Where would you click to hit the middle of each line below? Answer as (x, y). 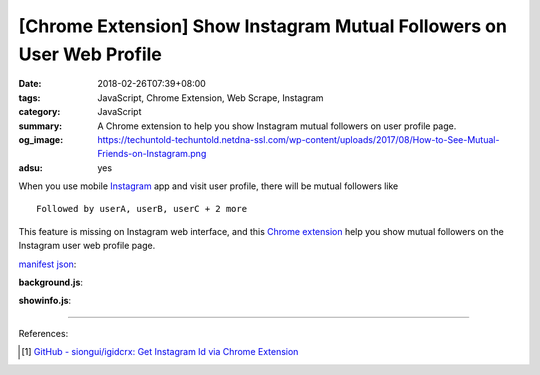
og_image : (41, 139)
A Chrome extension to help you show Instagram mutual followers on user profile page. (277, 126)
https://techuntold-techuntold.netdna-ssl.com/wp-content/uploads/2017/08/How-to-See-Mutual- (298, 139)
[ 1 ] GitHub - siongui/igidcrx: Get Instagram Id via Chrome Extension (160, 352)
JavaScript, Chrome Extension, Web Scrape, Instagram (210, 97)
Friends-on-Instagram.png (152, 154)
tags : (29, 97)
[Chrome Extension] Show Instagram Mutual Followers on (262, 26)
